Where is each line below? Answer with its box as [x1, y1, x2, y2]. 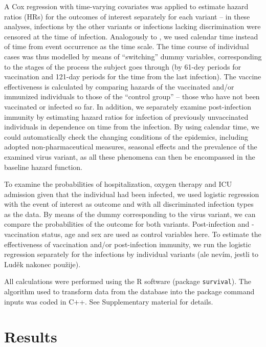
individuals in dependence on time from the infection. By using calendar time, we [4, 121, 259, 132]
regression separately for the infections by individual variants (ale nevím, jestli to [4, 249, 258, 259]
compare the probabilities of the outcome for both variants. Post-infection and [4, 219, 250, 229]
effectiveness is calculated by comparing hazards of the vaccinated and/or [4, 81, 234, 92]
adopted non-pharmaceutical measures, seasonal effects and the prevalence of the [4, 141, 257, 152]
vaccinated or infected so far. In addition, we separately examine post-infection [4, 101, 251, 112]
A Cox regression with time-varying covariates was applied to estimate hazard [4, 1, 249, 11]
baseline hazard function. [4, 161, 82, 172]
